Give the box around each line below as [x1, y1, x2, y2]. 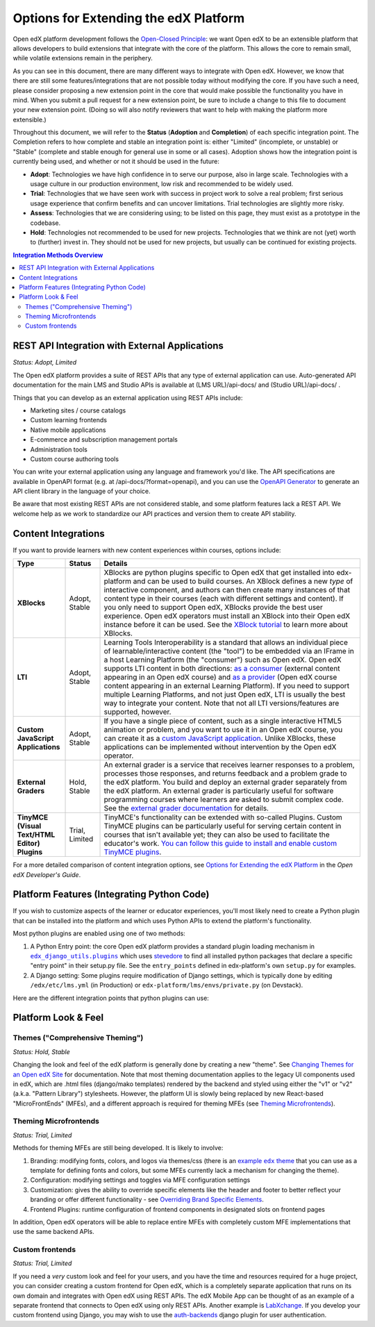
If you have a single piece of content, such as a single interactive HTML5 [103, 716, 342, 726]
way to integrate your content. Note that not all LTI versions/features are [103, 699, 340, 708]
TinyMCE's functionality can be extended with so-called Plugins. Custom [103, 812, 343, 822]
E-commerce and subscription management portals [30, 435, 178, 444]
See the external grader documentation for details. [103, 803, 269, 813]
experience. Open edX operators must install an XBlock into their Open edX [103, 611, 351, 621]
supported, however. [103, 707, 172, 717]
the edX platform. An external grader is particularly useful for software [103, 786, 334, 796]
